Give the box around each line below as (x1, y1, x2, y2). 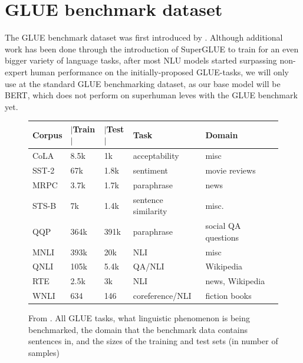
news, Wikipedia (205, 275, 265, 287)
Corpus (32, 128, 62, 141)
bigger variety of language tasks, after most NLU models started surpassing (5, 54, 277, 66)
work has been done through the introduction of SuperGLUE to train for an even (5, 42, 299, 55)
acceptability (133, 149, 179, 162)
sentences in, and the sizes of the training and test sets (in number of (28, 335, 278, 347)
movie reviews (205, 164, 256, 176)
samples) (28, 347, 60, 359)
